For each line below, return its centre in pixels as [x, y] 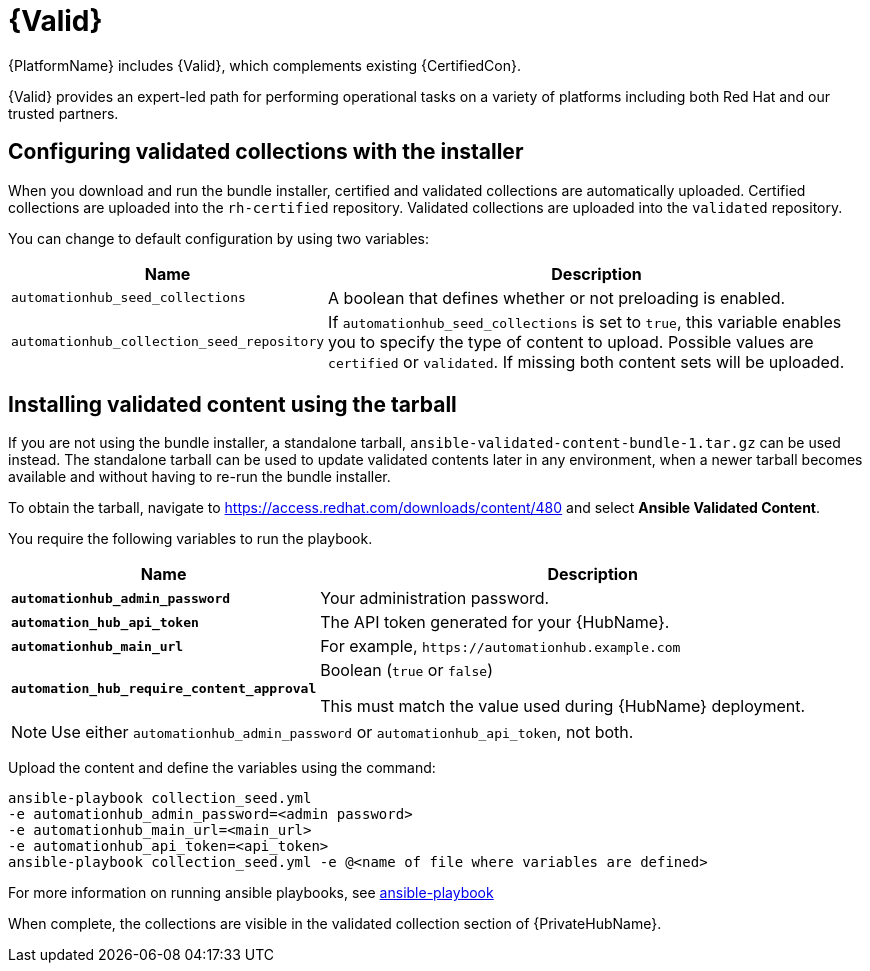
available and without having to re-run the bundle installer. [199, 477]
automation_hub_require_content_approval [164, 688]
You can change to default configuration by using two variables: [219, 238]
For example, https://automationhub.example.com [500, 646]
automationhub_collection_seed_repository [168, 342]
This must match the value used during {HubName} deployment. [563, 706]
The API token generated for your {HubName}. [495, 622]
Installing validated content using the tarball [232, 405]
